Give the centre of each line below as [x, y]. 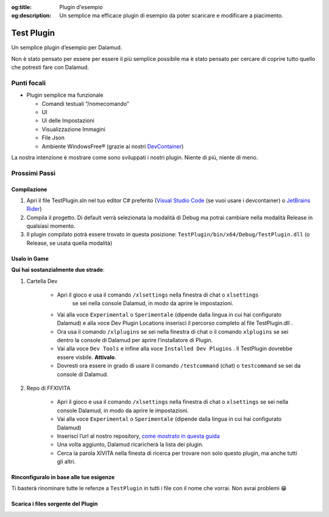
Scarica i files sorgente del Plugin [55, 504]
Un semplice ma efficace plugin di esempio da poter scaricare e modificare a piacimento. [171, 16]
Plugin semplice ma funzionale [65, 95]
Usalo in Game [30, 258]
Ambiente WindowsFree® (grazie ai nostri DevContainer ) [113, 146]
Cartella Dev [42, 281]
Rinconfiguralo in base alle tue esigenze [63, 477]
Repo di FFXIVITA [48, 388]
